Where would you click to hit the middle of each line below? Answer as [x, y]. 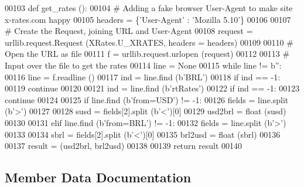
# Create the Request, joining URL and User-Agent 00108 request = [129, 31]
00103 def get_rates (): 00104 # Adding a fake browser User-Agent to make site [149, 8]
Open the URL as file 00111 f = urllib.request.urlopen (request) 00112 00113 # [147, 54]
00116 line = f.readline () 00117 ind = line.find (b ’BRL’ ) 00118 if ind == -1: [143, 76]
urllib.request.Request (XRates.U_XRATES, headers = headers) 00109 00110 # [149, 42]
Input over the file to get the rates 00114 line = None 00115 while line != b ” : [143, 65]
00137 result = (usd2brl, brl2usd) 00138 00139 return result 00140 [124, 146]
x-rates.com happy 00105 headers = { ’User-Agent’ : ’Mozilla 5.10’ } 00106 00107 [148, 19]
